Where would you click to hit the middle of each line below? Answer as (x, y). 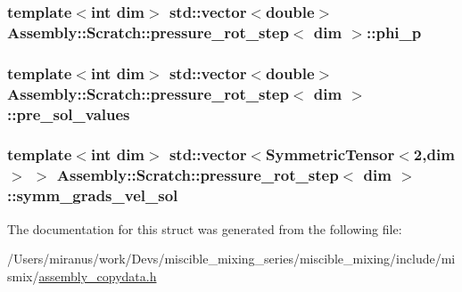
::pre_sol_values (69, 114)
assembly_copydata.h (98, 276)
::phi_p (394, 32)
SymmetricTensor (330, 154)
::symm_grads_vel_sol (93, 195)
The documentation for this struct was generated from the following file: (205, 228)
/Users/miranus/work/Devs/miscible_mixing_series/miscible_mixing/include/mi (231, 259)
